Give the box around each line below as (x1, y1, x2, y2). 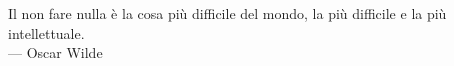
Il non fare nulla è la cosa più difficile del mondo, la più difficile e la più (8, 3, 447, 23)
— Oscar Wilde (8, 42, 103, 63)
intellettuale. (8, 22, 85, 43)
